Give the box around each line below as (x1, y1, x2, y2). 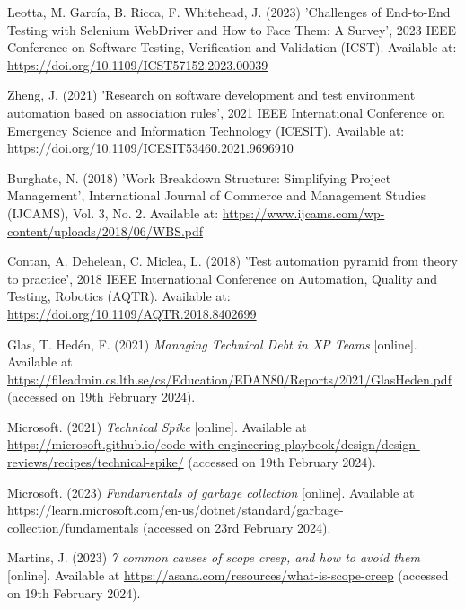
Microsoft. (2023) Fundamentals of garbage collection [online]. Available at (7, 482, 415, 501)
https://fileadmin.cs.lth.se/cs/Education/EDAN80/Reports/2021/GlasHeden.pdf (7, 369, 452, 388)
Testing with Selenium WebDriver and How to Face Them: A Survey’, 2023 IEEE (7, 20, 457, 39)
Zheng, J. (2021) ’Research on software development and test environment (7, 85, 416, 104)
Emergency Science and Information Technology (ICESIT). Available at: (7, 120, 405, 139)
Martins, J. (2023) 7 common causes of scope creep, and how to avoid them (7, 548, 420, 567)
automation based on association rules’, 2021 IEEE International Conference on (7, 102, 445, 121)
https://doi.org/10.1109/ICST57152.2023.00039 (7, 55, 268, 74)
